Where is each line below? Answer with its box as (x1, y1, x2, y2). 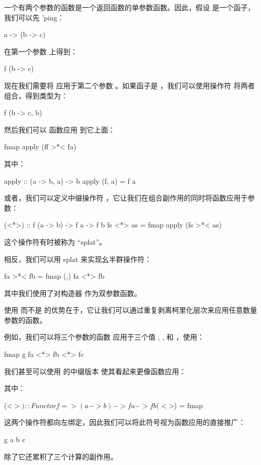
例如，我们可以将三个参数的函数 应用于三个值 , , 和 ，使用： (4, 331, 205, 342)
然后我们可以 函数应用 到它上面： (4, 124, 116, 135)
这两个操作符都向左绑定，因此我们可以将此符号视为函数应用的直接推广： (4, 417, 245, 427)
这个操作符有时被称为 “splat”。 (4, 236, 106, 247)
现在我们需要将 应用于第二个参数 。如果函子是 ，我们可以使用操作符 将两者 (4, 80, 255, 90)
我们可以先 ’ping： (4, 12, 65, 22)
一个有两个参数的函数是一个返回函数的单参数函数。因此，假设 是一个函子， (4, 2, 255, 12)
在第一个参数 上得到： (4, 46, 78, 56)
